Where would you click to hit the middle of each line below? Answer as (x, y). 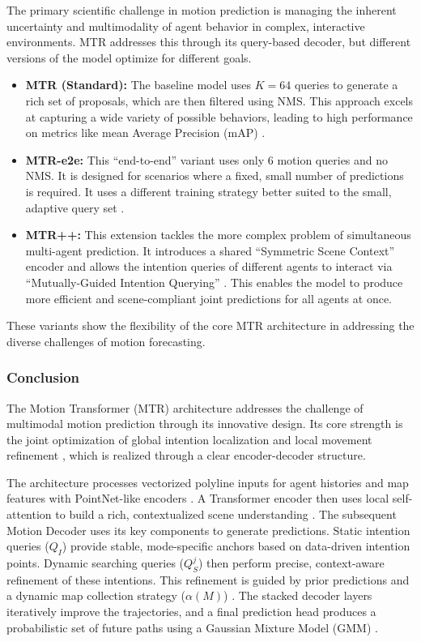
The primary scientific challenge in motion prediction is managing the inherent (202, 10)
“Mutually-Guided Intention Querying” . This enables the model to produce (214, 282)
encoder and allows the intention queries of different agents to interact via (209, 266)
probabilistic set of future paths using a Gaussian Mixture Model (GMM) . (192, 627)
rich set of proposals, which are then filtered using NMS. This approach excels (219, 100)
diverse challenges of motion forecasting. (106, 341)
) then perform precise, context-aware (291, 563)
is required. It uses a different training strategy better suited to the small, (208, 191)
